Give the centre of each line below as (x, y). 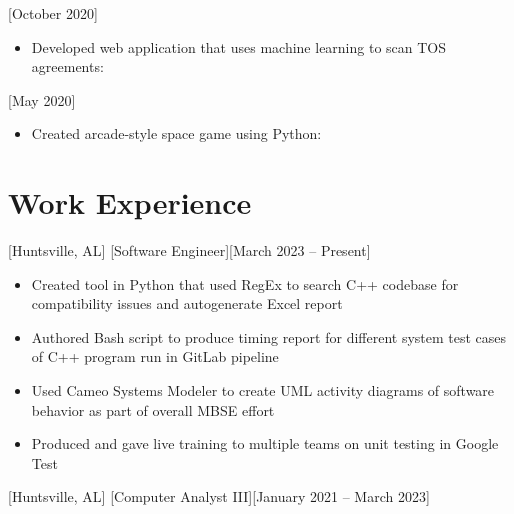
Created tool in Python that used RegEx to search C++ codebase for (245, 283)
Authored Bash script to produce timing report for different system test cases (269, 336)
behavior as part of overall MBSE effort (153, 409)
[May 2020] (42, 99)
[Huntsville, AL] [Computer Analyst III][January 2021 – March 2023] (219, 496)
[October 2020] (53, 13)
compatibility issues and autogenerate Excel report (187, 303)
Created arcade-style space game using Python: (176, 133)
